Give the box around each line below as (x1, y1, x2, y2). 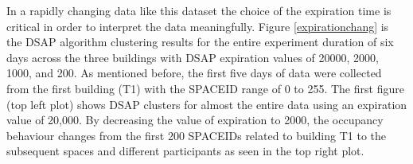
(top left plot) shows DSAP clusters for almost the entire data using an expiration (6, 96, 407, 112)
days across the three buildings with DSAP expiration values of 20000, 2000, (6, 49, 379, 65)
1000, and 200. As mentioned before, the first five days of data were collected (6, 64, 382, 81)
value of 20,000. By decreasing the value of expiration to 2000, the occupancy (6, 111, 384, 128)
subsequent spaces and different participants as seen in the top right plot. (6, 143, 364, 159)
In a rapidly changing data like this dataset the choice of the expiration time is (6, 2, 392, 18)
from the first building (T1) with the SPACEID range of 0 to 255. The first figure (6, 80, 404, 96)
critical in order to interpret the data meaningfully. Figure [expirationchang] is (6, 18, 389, 34)
